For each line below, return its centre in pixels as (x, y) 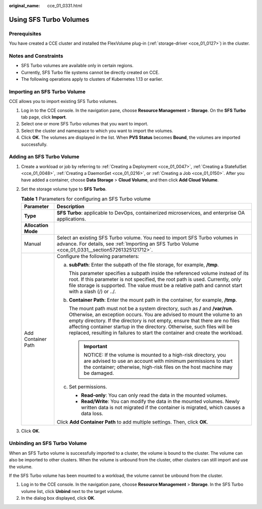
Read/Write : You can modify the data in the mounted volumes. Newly (160, 401)
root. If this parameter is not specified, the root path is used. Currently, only (155, 279)
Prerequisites (25, 34)
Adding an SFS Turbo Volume (44, 157)
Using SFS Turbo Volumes (49, 19)
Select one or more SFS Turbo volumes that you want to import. (85, 124)
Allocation (36, 225)
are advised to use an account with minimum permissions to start (158, 361)
